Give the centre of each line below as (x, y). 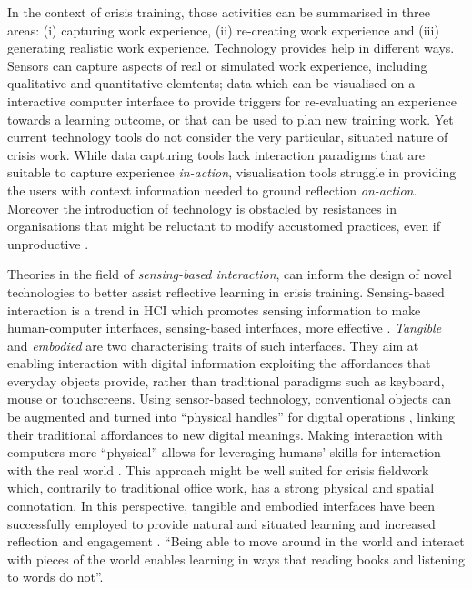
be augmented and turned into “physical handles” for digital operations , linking (231, 417)
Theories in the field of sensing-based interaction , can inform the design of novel (230, 274)
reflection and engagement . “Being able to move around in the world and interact (236, 541)
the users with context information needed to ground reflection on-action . (212, 190)
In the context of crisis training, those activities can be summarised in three (219, 12)
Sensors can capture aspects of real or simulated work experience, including (217, 65)
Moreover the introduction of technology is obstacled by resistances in (202, 208)
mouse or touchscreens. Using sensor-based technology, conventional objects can (229, 399)
